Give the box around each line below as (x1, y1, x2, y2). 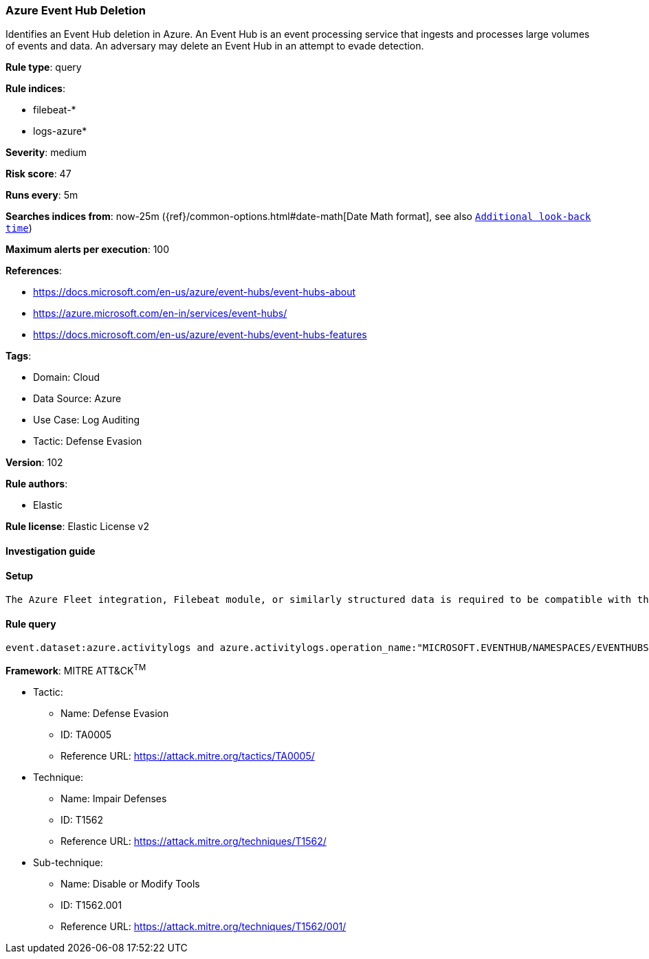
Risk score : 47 (5, 168, 71, 180)
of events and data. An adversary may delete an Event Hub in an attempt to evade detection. (5, 40, 424, 52)
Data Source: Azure (33, 393, 122, 405)
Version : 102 (5, 456, 63, 469)
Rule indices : (5, 82, 65, 95)
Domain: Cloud (33, 371, 100, 384)
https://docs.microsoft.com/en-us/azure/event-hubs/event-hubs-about (33, 286, 356, 298)
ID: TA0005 (60, 729, 112, 741)
